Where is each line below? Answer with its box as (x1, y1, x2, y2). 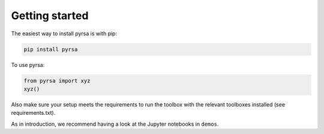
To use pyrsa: (11, 61, 45, 68)
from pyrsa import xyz (23, 77, 91, 84)
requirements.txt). (11, 109, 56, 117)
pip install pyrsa (23, 45, 78, 53)
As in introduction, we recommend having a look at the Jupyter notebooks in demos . (11, 120, 219, 127)
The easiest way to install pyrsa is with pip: (11, 30, 117, 37)
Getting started (11, 9, 89, 22)
